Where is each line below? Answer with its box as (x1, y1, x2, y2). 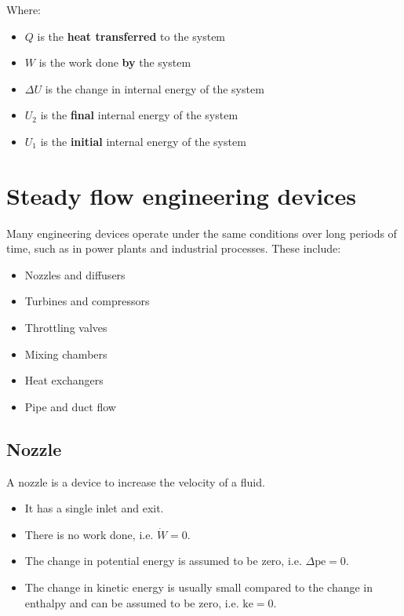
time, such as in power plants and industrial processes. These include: (6, 240, 341, 257)
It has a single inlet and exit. (24, 500, 164, 516)
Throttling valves (24, 319, 107, 336)
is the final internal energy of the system (40, 107, 238, 123)
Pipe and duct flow (24, 398, 116, 414)
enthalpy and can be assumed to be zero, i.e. (24, 594, 239, 611)
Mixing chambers (24, 345, 107, 362)
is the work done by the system (38, 54, 191, 71)
